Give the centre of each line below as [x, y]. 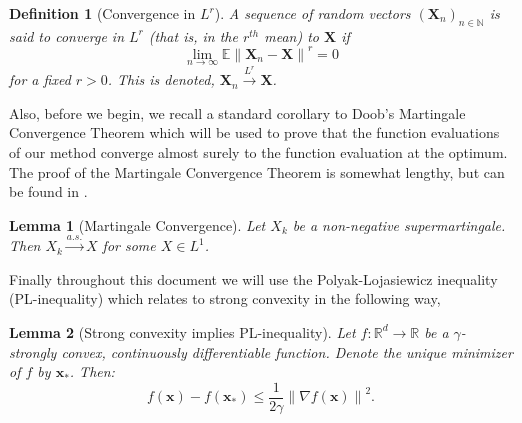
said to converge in [67, 35]
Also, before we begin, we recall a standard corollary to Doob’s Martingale [237, 112]
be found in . [48, 191]
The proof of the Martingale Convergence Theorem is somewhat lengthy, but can [257, 171]
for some [129, 245]
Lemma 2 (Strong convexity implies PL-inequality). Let [182, 331]
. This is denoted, [161, 79]
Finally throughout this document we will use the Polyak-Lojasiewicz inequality [253, 278]
